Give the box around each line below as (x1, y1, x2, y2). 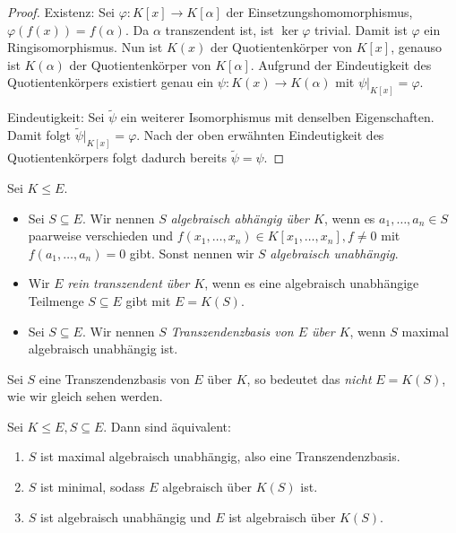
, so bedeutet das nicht (246, 369, 372, 388)
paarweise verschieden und (28, 226, 174, 245)
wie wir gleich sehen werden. (7, 387, 163, 406)
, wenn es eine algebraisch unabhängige (204, 274, 419, 293)
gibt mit (125, 291, 171, 310)
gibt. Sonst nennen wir (129, 243, 254, 262)
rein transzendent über (67, 274, 190, 293)
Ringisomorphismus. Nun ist (7, 38, 163, 57)
